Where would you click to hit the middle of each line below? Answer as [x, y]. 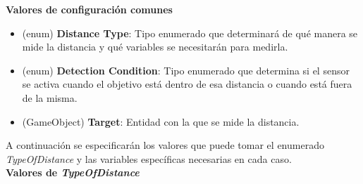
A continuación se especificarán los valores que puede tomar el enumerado [165, 145]
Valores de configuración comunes [89, 9]
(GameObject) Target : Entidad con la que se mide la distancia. [161, 121]
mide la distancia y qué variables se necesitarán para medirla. [155, 47]
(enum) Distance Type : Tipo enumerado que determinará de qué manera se [190, 33]
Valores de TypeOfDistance [73, 172]
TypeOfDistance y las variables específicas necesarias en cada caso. [149, 158]
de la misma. [50, 97]
